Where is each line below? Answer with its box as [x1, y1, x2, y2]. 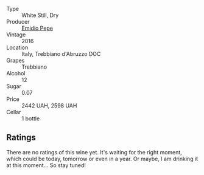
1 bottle [21, 115, 40, 122]
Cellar [6, 109, 21, 115]
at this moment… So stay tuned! [6, 161, 86, 169]
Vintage [6, 31, 26, 38]
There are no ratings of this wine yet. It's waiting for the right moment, [6, 148, 183, 156]
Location [6, 44, 29, 51]
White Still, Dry [21, 12, 59, 19]
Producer [6, 18, 30, 25]
